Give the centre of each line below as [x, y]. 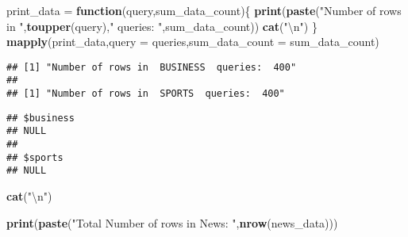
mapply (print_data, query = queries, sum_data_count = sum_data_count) [193, 42]
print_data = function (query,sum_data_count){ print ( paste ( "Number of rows [204, 10]
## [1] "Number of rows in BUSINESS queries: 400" [152, 67]
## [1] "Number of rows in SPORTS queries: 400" [146, 94]
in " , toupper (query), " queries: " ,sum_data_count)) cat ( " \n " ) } [162, 26]
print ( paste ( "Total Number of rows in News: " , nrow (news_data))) [172, 222]
